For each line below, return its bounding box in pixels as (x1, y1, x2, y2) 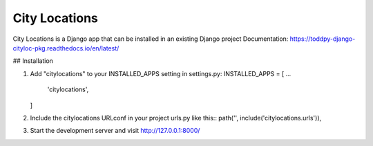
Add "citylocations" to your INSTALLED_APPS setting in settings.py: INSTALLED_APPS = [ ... (30, 69, 291, 77)
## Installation (12, 57, 53, 65)
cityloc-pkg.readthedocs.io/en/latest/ (12, 44, 119, 52)
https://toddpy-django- (289, 35, 356, 43)
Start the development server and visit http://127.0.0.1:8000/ (30, 127, 200, 135)
